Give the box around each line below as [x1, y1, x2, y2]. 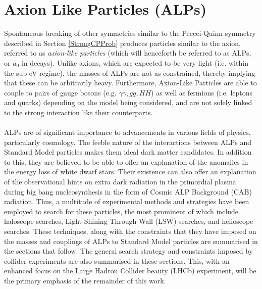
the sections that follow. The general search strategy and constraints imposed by [4, 246, 253, 256]
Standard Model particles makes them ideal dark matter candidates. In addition [4, 147, 252, 157]
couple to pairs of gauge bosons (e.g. [4, 87, 117, 98]
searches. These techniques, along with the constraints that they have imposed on [4, 226, 256, 236]
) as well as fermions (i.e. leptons [151, 87, 253, 98]
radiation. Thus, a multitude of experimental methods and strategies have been [4, 196, 249, 207]
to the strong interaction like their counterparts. [4, 107, 153, 117]
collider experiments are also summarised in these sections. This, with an [4, 255, 230, 266]
